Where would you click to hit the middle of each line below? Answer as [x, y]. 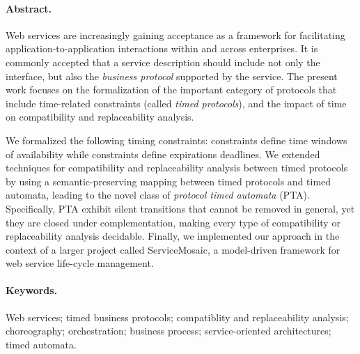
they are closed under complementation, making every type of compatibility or [173, 222]
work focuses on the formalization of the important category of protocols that [171, 90]
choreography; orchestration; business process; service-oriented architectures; [169, 331]
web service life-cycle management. [80, 263]
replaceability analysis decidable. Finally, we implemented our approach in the [173, 236]
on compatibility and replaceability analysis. [100, 117]
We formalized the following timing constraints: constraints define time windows [177, 140]
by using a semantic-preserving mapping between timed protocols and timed [169, 181]
